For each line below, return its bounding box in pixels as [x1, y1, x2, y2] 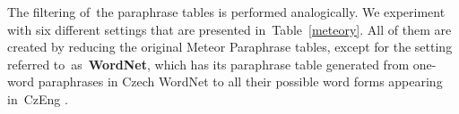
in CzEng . [7, 89, 68, 108]
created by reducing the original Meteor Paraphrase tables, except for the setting [7, 37, 453, 56]
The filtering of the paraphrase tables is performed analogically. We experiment [7, 3, 446, 20]
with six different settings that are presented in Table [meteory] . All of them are [7, 20, 452, 38]
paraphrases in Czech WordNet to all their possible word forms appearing [38, 72, 443, 91]
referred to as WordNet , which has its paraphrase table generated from [7, 54, 410, 73]
